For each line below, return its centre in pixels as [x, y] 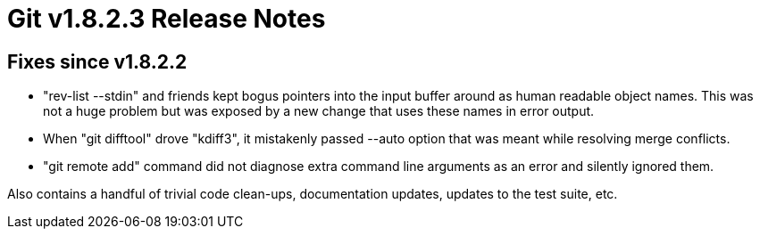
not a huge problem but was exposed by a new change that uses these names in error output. [319, 111]
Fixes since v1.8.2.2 [97, 61]
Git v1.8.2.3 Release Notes [167, 19]
